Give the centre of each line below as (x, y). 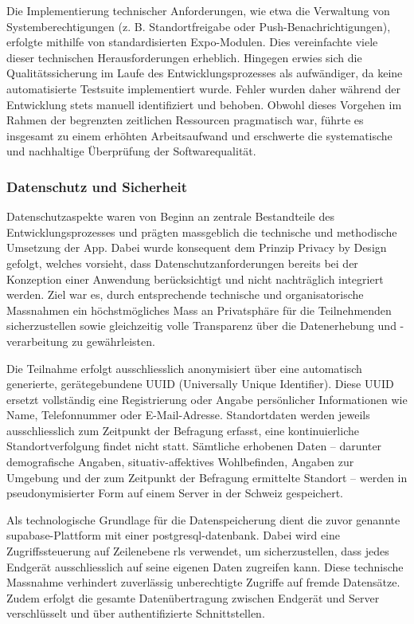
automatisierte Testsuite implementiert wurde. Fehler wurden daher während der (204, 88)
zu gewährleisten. (113, 341)
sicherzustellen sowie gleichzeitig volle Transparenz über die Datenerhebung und (201, 326)
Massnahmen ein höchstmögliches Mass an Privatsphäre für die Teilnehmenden (199, 310)
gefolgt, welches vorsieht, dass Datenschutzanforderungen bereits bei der (182, 263)
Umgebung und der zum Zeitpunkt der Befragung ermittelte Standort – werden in (207, 477)
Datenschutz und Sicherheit (97, 186)
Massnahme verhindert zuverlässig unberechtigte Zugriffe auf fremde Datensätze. (203, 582)
